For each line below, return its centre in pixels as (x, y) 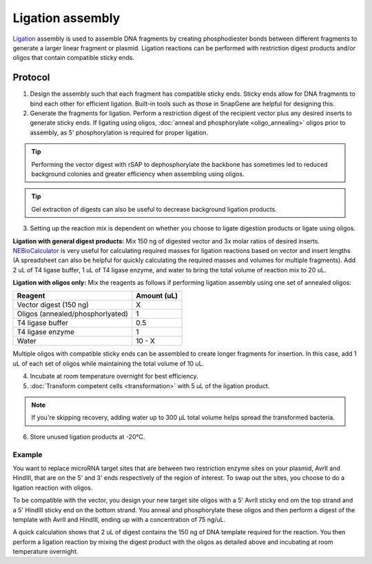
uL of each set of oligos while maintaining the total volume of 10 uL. (108, 363)
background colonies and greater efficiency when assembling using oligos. (138, 174)
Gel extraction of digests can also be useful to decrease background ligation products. (154, 209)
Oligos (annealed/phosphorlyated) (73, 314)
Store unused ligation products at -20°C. (87, 436)
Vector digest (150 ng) (53, 305)
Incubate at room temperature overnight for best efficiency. (114, 376)
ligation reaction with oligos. (53, 487)
